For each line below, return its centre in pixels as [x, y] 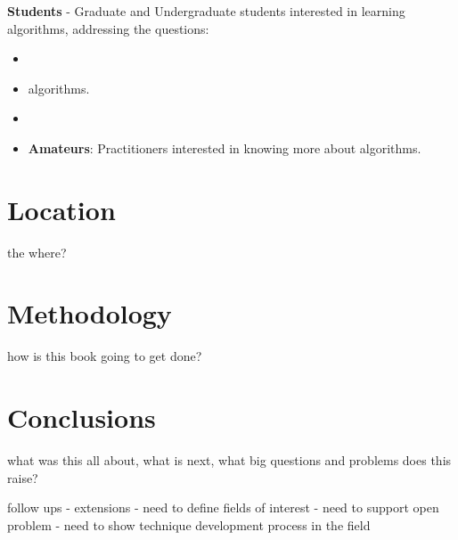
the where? [37, 252]
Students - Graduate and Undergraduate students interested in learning [206, 11]
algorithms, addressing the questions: [108, 28]
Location [61, 209]
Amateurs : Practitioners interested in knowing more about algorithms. [225, 147]
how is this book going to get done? [105, 356]
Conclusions [82, 417]
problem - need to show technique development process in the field [189, 524]
